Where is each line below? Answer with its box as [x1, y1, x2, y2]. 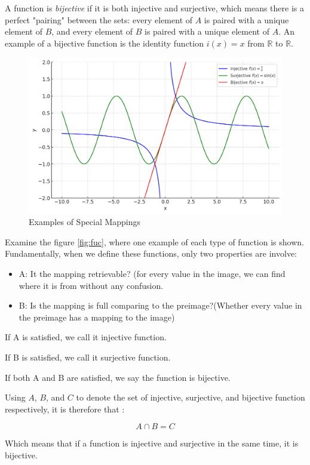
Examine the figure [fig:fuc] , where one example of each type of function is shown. [5, 235, 304, 248]
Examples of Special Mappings [29, 215, 141, 228]
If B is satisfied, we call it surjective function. [5, 350, 171, 363]
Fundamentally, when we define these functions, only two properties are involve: [5, 247, 297, 260]
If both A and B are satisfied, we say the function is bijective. [5, 371, 231, 383]
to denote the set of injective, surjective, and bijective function [76, 391, 305, 404]
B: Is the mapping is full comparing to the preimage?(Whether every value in [19, 299, 302, 312]
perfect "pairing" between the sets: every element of [5, 13, 193, 26]
